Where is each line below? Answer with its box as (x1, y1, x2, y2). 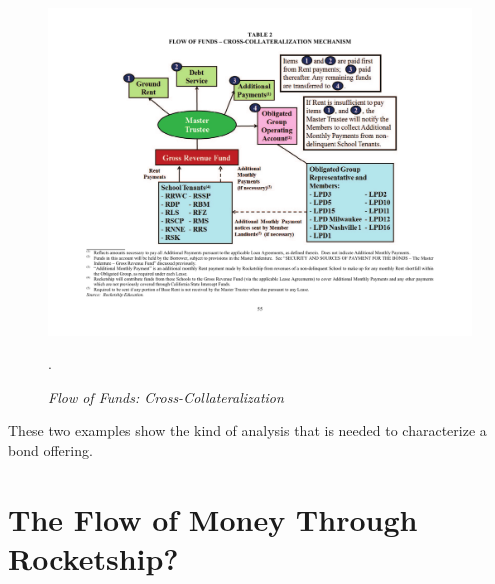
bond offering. (8, 439, 93, 460)
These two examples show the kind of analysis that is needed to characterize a (8, 420, 487, 441)
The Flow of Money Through (8, 498, 418, 539)
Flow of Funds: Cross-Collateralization (48, 386, 284, 407)
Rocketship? (8, 537, 179, 578)
